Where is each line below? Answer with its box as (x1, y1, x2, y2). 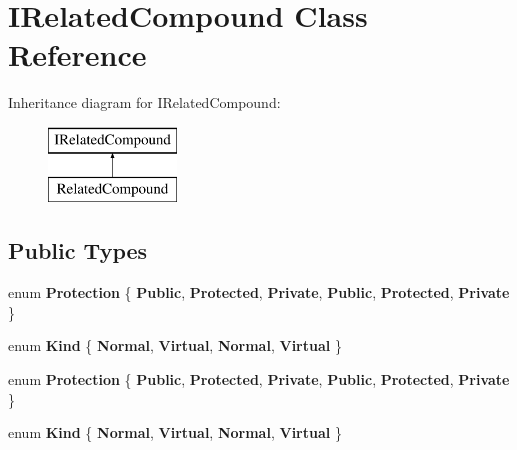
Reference (8, 34, 147, 75)
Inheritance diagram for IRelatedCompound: (8, 92, 281, 113)
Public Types (8, 235, 148, 266)
